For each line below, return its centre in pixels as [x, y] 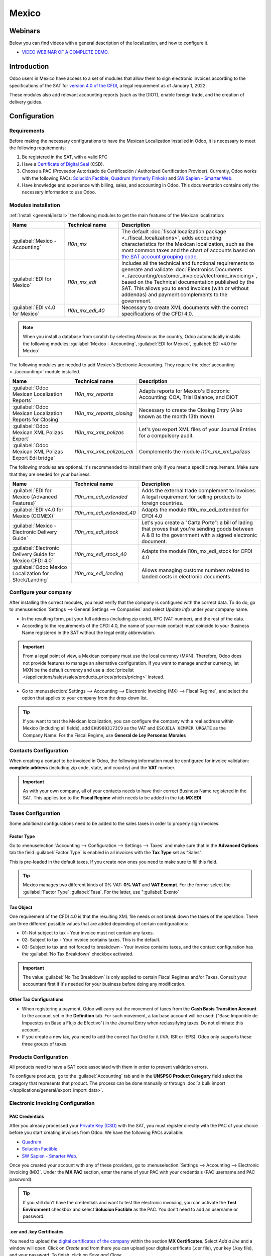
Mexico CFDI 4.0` [33, 561]
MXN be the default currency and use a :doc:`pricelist [78, 670]
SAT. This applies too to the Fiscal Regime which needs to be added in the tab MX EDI [112, 798]
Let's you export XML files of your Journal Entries [197, 430]
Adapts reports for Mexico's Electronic [184, 391]
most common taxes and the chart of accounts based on [188, 250]
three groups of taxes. [45, 1044]
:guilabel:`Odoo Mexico [40, 567]
